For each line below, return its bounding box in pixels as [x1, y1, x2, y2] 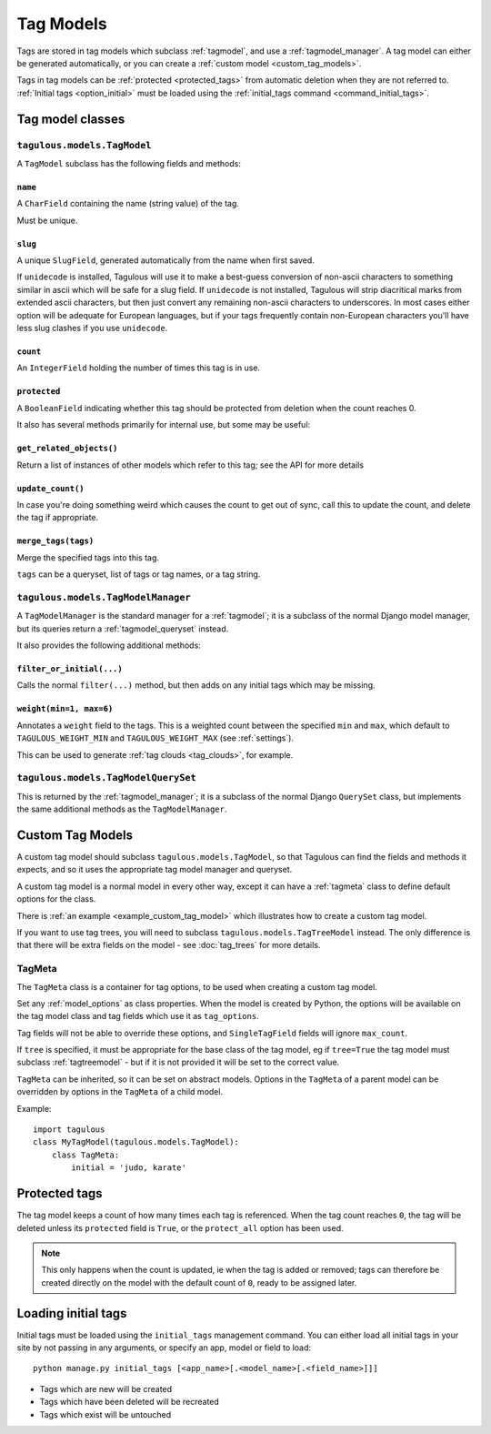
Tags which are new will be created [39, 1383, 173, 1394]
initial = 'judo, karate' [71, 1163, 186, 1173]
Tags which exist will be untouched [39, 1409, 172, 1419]
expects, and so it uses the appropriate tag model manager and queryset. [16, 864, 293, 875]
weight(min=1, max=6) [16, 703, 114, 714]
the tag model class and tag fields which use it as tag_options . [16, 1011, 259, 1022]
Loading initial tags [16, 1306, 127, 1321]
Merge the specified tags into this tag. [16, 551, 159, 563]
